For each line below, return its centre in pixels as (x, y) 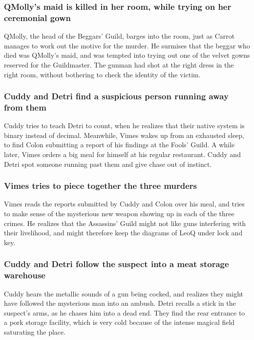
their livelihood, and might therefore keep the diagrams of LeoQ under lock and (123, 233)
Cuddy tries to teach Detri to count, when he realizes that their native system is (124, 125)
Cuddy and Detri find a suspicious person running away (116, 96)
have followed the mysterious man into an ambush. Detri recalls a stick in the (120, 303)
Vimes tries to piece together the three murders (100, 186)
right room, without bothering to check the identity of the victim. (102, 74)
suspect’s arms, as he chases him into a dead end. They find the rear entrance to (125, 312)
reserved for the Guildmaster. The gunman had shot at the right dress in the (119, 64)
